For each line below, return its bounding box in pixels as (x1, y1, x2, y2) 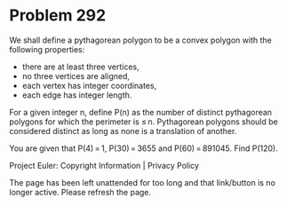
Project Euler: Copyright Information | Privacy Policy (9, 160, 200, 170)
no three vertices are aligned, (21, 70, 131, 81)
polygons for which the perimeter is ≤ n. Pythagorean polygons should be (9, 116, 278, 127)
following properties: (9, 44, 85, 54)
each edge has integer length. (21, 90, 132, 100)
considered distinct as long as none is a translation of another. (9, 125, 237, 136)
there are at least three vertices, (21, 61, 140, 72)
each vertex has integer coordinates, (21, 80, 157, 91)
